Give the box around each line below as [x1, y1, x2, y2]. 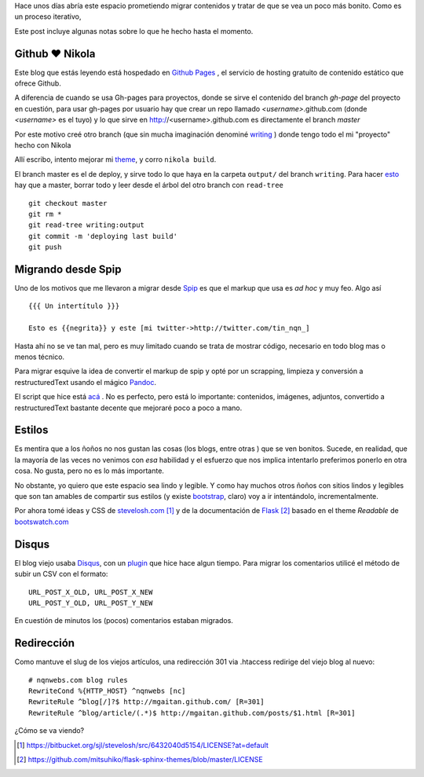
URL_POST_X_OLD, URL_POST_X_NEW [28, 588, 153, 596]
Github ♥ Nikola [14, 47, 96, 60]
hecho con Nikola [14, 141, 71, 150]
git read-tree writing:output [28, 221, 145, 229]
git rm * [28, 209, 62, 218]
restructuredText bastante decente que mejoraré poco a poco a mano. [14, 403, 243, 412]
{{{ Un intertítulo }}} [28, 302, 120, 310]
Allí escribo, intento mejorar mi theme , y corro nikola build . [14, 155, 217, 164]
